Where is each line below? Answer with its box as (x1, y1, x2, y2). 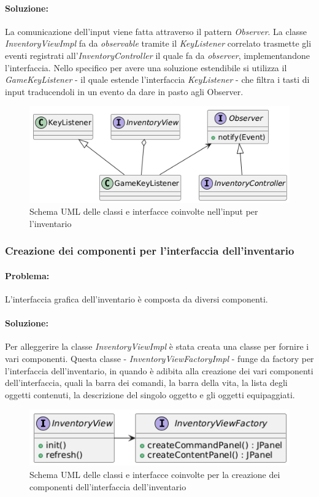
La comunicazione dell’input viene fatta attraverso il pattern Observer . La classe (5, 25, 307, 37)
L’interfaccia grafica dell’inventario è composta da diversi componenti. (5, 292, 268, 305)
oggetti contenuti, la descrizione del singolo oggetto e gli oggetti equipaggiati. (5, 388, 295, 401)
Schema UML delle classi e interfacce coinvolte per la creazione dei (29, 468, 280, 481)
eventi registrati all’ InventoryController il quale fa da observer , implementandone (5, 48, 310, 61)
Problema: (5, 269, 50, 282)
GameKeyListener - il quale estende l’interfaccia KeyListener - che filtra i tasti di (5, 73, 310, 86)
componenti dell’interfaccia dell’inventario (29, 480, 186, 493)
